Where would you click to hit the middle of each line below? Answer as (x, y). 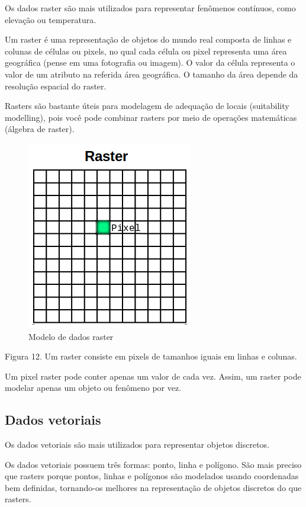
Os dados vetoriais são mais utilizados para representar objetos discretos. (137, 445)
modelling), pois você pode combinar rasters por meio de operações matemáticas (151, 117)
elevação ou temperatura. (51, 19)
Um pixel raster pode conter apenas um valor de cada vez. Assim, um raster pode (153, 376)
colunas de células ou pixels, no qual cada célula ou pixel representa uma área (146, 51)
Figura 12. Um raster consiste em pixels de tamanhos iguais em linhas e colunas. (151, 356)
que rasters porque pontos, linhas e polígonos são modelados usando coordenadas (152, 476)
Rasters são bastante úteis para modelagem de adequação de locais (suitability (147, 106)
